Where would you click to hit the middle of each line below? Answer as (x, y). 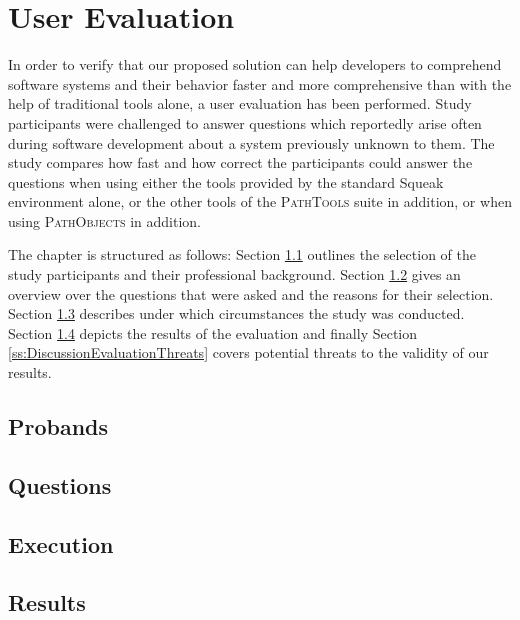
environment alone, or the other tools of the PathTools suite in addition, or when (260, 201)
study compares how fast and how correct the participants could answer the (240, 162)
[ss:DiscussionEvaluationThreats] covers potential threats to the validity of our (248, 352)
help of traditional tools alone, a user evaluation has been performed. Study (240, 103)
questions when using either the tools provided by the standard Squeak (226, 181)
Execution (61, 543)
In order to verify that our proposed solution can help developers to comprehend (255, 64)
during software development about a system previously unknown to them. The (251, 142)
